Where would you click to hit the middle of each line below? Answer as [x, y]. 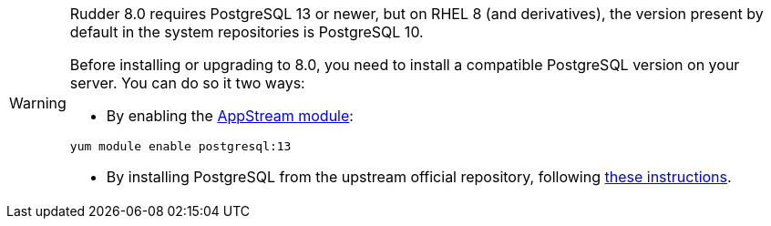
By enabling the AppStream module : [230, 116]
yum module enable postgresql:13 [180, 146]
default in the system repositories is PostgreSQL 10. [247, 32]
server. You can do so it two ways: [187, 83]
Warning [38, 103]
